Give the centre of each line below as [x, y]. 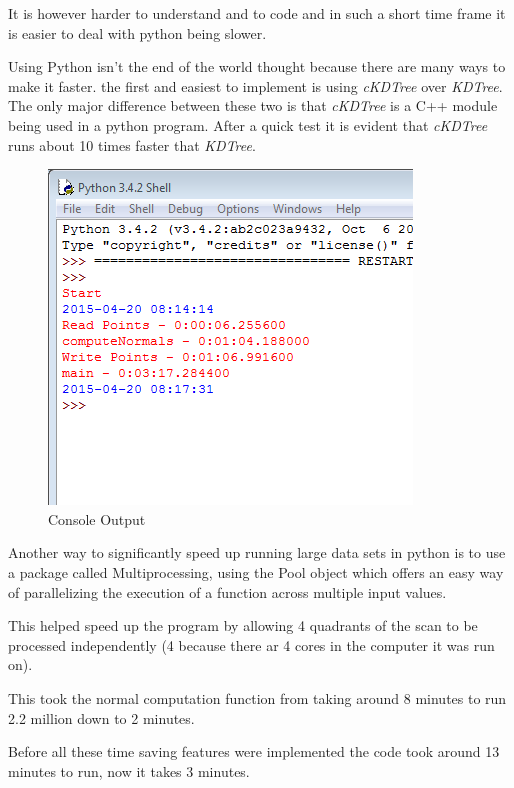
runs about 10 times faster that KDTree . [132, 144]
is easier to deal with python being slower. [137, 32]
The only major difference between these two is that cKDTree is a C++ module [253, 105]
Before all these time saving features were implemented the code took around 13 [254, 751]
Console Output [97, 518]
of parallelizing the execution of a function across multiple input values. [227, 591]
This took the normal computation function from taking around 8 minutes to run [257, 697]
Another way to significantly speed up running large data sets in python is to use [257, 552]
